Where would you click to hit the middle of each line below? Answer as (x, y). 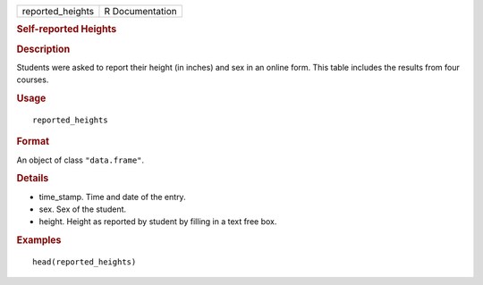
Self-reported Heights (67, 29)
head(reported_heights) (85, 262)
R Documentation (141, 11)
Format (33, 141)
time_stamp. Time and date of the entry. (113, 197)
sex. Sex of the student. (83, 209)
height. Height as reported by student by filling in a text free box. (158, 222)
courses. (33, 80)
